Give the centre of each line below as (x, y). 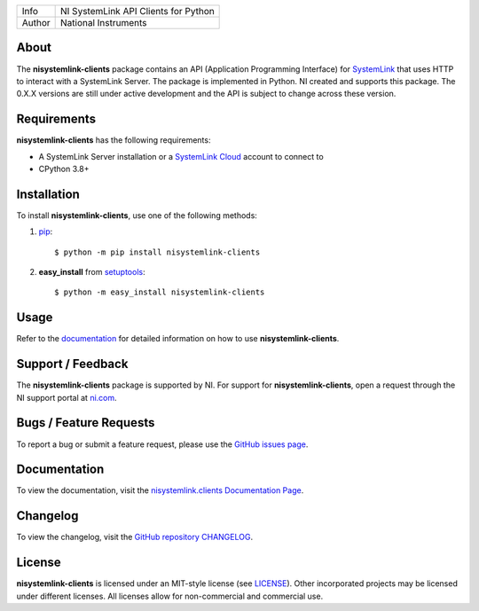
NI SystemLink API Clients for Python (137, 11)
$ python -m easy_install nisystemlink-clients (160, 292)
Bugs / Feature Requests (86, 423)
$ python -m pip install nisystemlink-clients (157, 252)
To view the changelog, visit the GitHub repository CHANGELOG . (134, 537)
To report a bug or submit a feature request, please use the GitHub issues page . (162, 444)
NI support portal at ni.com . (67, 397)
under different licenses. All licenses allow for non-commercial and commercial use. (170, 596)
